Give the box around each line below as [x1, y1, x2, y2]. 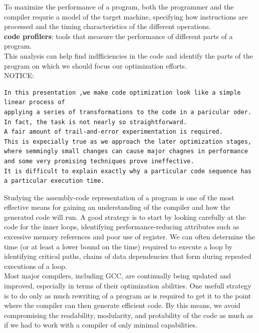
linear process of [4, 99, 65, 106]
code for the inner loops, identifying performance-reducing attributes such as [4, 221, 239, 232]
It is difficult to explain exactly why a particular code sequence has [4, 167, 251, 175]
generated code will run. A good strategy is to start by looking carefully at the [4, 211, 246, 222]
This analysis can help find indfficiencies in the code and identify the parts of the [4, 50, 253, 61]
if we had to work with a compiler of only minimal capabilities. [4, 319, 197, 330]
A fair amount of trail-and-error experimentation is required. [4, 128, 223, 136]
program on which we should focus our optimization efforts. [4, 60, 187, 71]
